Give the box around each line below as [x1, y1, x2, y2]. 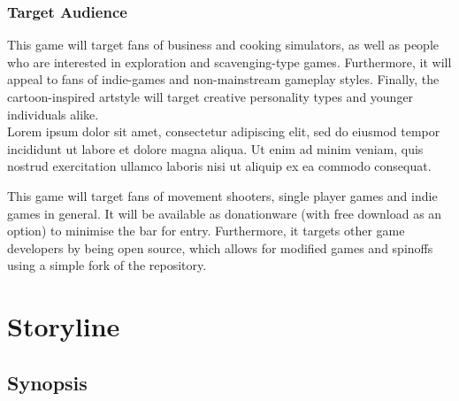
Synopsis [7, 368, 88, 396]
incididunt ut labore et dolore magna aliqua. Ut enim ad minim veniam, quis [7, 139, 424, 158]
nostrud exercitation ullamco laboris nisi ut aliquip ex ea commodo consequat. [7, 157, 432, 175]
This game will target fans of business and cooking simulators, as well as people [7, 35, 440, 54]
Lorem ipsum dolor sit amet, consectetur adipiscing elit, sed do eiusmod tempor [7, 122, 440, 141]
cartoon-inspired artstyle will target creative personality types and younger [7, 88, 414, 105]
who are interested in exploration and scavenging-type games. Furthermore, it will [7, 52, 452, 71]
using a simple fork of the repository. [7, 256, 207, 274]
